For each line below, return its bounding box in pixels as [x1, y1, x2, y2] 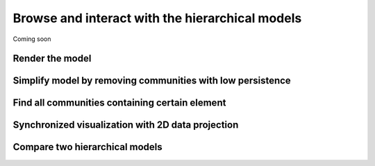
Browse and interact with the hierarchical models [12, 10, 302, 26]
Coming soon [12, 35, 51, 43]
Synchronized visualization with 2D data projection [12, 119, 239, 131]
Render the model [12, 53, 92, 65]
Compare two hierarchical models [12, 141, 162, 153]
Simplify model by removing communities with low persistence [12, 75, 291, 87]
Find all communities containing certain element [12, 97, 226, 109]
